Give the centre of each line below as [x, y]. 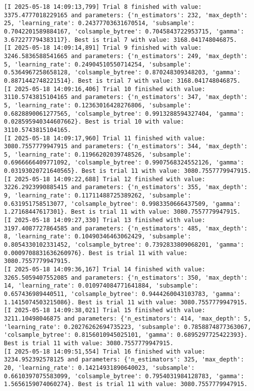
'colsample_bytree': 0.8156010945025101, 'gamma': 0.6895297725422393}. [126, 335]
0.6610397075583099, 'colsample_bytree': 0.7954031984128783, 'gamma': [124, 376]
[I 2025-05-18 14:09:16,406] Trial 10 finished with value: [105, 89]
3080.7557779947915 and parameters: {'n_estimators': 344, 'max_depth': [126, 147]
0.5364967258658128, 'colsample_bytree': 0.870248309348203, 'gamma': [122, 73]
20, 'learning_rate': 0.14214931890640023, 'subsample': [99, 368]
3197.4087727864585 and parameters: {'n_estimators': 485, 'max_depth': [126, 228]
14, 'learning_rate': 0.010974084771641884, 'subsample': [101, 286]
